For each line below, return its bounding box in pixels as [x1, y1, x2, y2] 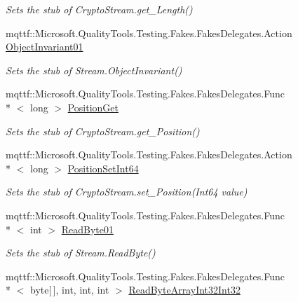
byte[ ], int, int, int [29, 282, 109, 297]
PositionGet [67, 99, 118, 114]
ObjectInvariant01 [6, 39, 83, 54]
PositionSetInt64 [67, 160, 139, 175]
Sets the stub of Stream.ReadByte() [6, 245, 156, 260]
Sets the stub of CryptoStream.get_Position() [6, 123, 200, 138]
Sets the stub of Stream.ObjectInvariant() [6, 62, 182, 77]
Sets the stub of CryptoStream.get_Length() [6, 2, 193, 16]
